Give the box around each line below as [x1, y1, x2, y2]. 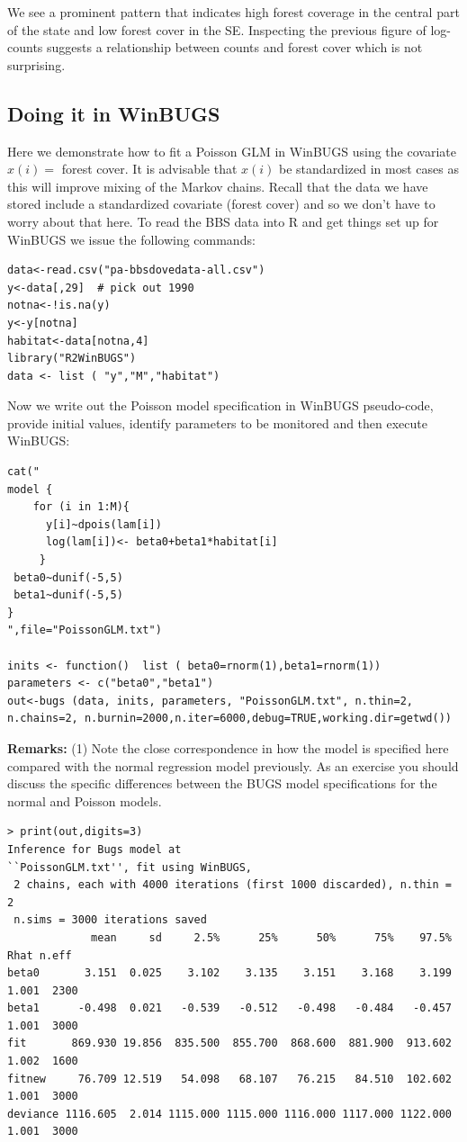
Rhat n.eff [7, 949, 72, 962]
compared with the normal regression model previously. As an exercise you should [7, 756, 459, 775]
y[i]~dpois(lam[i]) [45, 517, 162, 531]
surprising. [7, 55, 66, 74]
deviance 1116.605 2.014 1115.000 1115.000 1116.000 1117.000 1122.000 [7, 1107, 452, 1120]
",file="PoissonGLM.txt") [7, 624, 162, 637]
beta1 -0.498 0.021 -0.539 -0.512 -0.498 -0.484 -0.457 [7, 1002, 452, 1015]
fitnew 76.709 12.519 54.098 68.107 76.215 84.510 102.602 [7, 1072, 452, 1085]
